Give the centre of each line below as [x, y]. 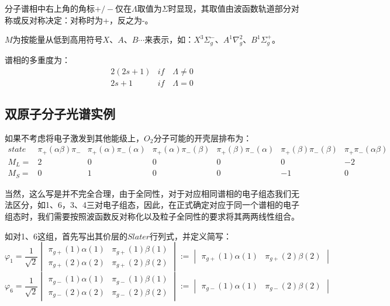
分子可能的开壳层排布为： [203, 138]
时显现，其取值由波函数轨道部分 [229, 8]
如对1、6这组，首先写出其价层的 [66, 236]
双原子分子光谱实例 [60, 114]
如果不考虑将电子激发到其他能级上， [74, 138]
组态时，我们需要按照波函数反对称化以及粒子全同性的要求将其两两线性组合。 [152, 216]
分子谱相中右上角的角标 [50, 8]
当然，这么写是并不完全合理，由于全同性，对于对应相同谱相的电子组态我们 [148, 193]
